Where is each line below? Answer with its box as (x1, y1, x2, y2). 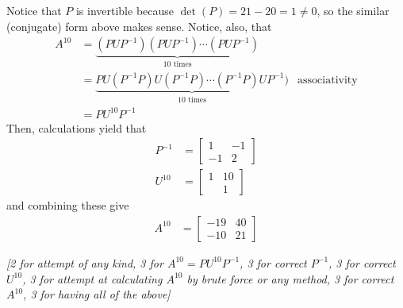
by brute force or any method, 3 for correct (186, 270, 394, 287)
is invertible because (75, 2, 175, 18)
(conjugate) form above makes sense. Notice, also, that (6, 17, 272, 34)
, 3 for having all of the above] (23, 286, 171, 302)
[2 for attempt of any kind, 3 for (6, 254, 163, 271)
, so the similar (317, 2, 390, 18)
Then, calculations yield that (6, 119, 147, 136)
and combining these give (6, 197, 129, 214)
